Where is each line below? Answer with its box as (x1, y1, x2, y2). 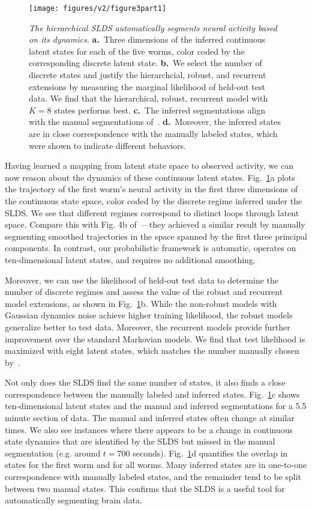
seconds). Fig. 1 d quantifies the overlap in (133, 446, 288, 459)
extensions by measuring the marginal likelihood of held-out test (29, 80, 265, 93)
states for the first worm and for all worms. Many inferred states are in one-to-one (5, 458, 307, 471)
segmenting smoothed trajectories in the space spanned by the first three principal (5, 229, 307, 242)
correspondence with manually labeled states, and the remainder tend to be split (5, 470, 301, 483)
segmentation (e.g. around (5, 446, 101, 459)
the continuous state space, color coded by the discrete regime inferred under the (5, 194, 302, 207)
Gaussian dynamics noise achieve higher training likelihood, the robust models (5, 309, 293, 321)
